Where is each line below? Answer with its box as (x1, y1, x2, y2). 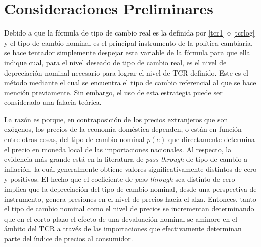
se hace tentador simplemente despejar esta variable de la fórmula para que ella (4, 47, 250, 58)
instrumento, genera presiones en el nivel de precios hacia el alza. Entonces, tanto (4, 193, 256, 204)
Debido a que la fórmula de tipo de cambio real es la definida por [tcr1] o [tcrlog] (4, 27, 255, 38)
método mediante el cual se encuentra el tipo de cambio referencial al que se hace (4, 77, 256, 88)
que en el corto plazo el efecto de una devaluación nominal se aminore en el (4, 213, 237, 224)
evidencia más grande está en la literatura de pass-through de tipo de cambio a (4, 154, 248, 164)
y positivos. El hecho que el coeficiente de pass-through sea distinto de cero (4, 173, 235, 184)
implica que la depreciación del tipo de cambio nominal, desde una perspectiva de (4, 184, 257, 194)
